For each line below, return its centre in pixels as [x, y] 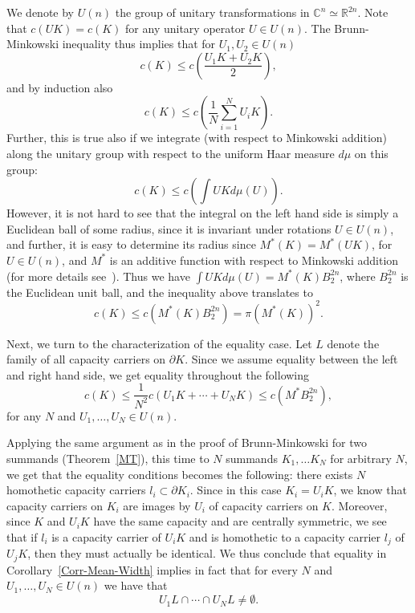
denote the [353, 343]
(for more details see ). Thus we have [98, 276]
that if [22, 536]
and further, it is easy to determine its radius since [131, 244]
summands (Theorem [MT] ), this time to [108, 458]
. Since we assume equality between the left [291, 359]
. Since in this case [236, 490]
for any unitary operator [185, 28]
